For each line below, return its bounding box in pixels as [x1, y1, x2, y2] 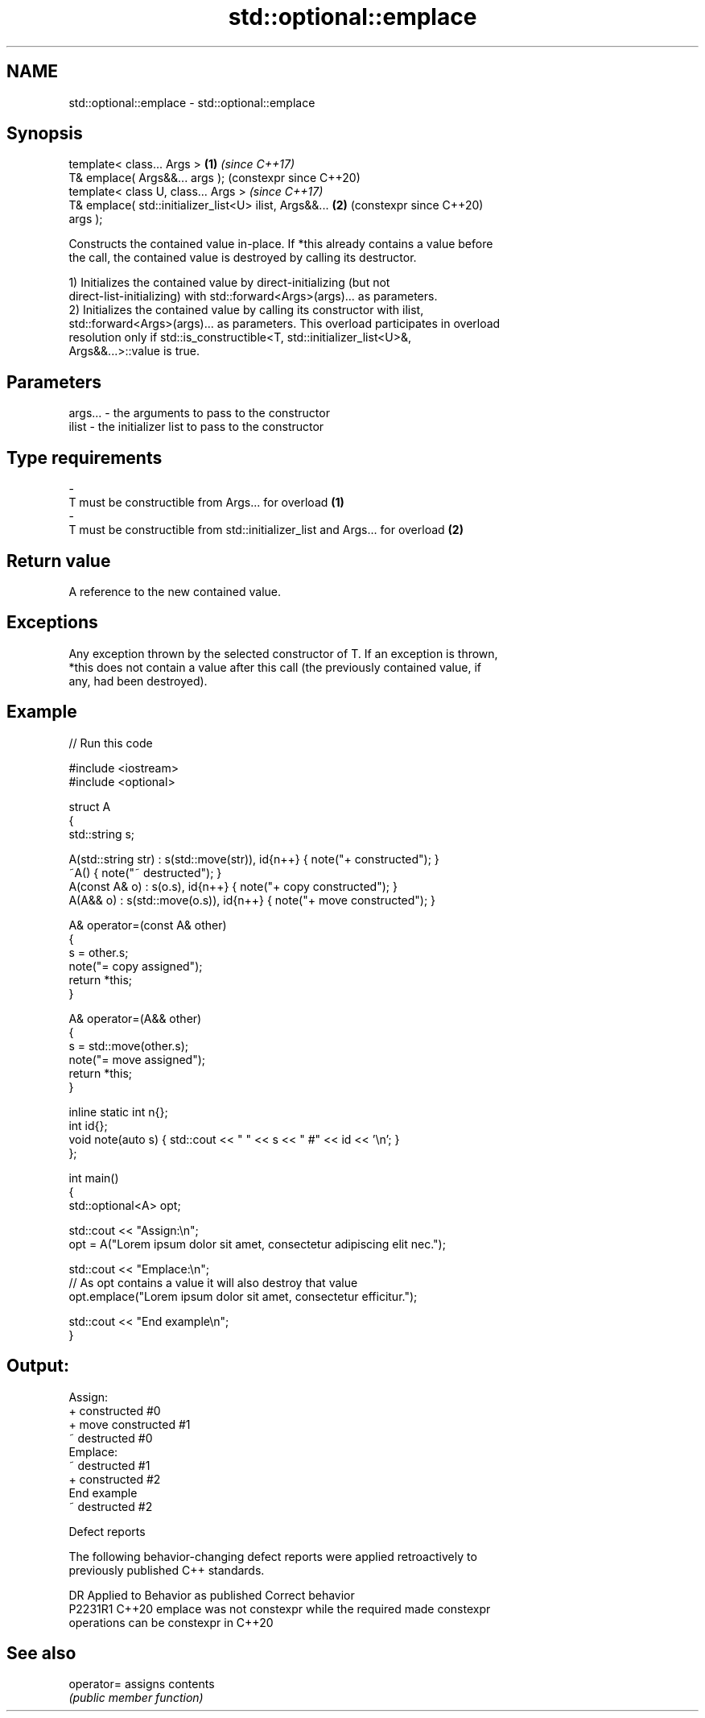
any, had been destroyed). [68, 673, 208, 688]
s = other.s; [68, 945, 129, 959]
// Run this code [68, 735, 153, 750]
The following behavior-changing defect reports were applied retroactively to [68, 1549, 477, 1563]
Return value [6, 550, 111, 571]
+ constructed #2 [68, 1472, 161, 1486]
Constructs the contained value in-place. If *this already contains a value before [68, 237, 493, 251]
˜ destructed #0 [68, 1430, 153, 1445]
